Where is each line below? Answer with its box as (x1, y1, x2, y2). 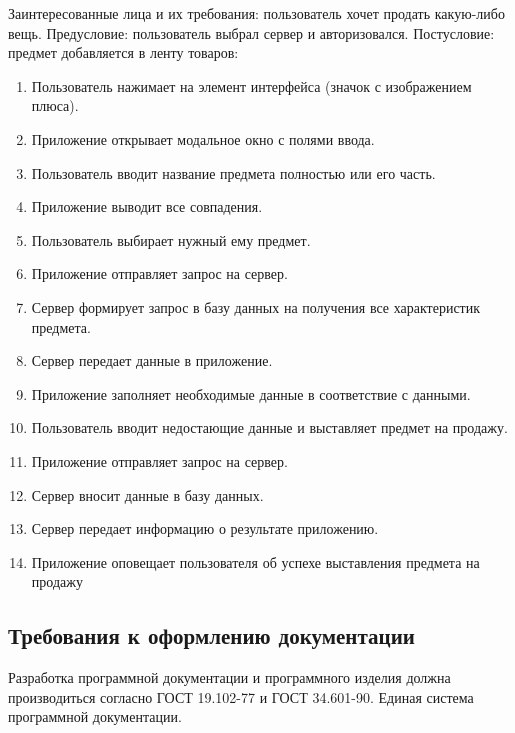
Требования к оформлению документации (8, 620, 415, 651)
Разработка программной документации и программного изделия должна (8, 667, 451, 688)
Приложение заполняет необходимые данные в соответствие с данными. (31, 383, 471, 404)
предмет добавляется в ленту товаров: (8, 42, 239, 63)
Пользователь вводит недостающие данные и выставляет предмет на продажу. (31, 417, 508, 438)
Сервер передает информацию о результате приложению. (31, 518, 379, 539)
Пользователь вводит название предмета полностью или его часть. (31, 162, 436, 183)
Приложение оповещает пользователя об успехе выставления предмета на (31, 551, 480, 572)
